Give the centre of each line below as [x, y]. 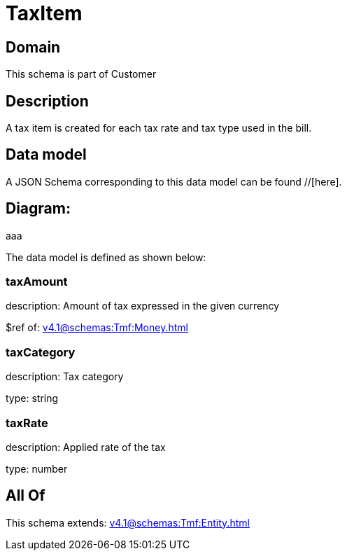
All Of [26, 496]
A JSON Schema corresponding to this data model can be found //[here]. [174, 181]
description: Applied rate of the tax [86, 447]
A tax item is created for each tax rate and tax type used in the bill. [159, 128]
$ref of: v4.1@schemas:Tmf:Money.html [97, 328]
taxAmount [37, 282]
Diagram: [38, 209]
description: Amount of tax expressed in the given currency [143, 306]
